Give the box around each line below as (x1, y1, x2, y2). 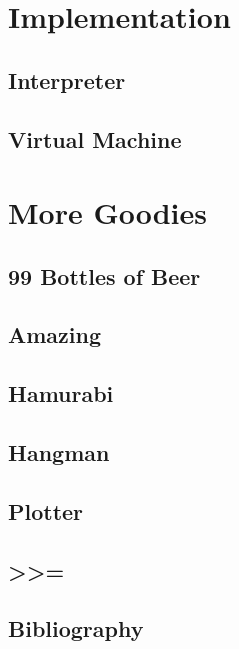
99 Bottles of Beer (8, 260, 201, 291)
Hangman (8, 437, 110, 468)
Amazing (8, 319, 102, 350)
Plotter (8, 495, 84, 526)
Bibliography (8, 613, 144, 644)
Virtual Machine (8, 123, 182, 154)
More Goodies (8, 192, 208, 233)
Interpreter (8, 64, 126, 95)
